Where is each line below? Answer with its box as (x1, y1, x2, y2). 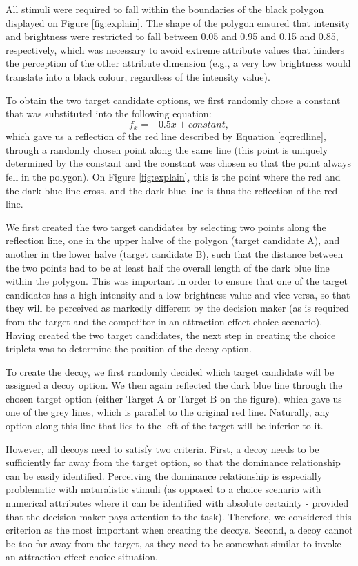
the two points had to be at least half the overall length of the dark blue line (6, 260, 330, 274)
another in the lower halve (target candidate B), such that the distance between (6, 246, 344, 261)
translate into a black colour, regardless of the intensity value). (6, 69, 270, 83)
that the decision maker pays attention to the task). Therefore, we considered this (6, 509, 352, 523)
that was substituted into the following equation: (6, 106, 212, 121)
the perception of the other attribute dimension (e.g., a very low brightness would (6, 56, 351, 70)
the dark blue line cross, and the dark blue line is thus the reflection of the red (6, 183, 338, 197)
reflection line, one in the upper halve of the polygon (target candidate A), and (6, 233, 340, 247)
